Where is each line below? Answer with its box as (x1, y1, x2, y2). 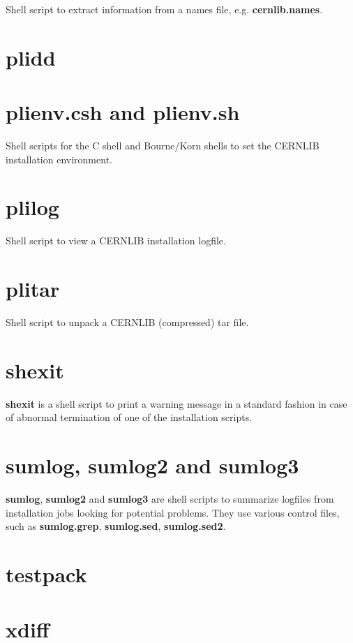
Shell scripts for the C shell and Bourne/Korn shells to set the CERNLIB (6, 138, 320, 153)
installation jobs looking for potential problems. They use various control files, (6, 505, 340, 519)
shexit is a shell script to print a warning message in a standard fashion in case (6, 396, 347, 411)
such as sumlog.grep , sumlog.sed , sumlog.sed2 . (6, 519, 226, 533)
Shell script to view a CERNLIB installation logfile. (6, 233, 226, 248)
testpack (6, 560, 87, 589)
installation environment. (6, 151, 112, 166)
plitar (6, 274, 60, 303)
